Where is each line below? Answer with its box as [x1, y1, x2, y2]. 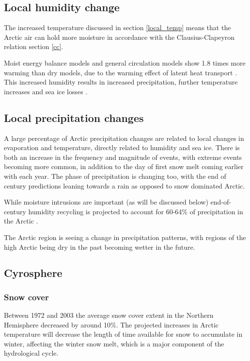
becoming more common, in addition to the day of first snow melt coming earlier [4, 161, 244, 172]
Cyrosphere [4, 265, 62, 280]
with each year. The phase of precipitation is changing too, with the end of [4, 171, 226, 181]
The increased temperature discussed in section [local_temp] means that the [4, 22, 231, 33]
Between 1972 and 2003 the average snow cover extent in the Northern [4, 310, 214, 320]
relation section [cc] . [4, 41, 63, 52]
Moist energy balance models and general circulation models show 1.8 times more [4, 57, 246, 68]
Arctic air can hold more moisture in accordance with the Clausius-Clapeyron [4, 32, 235, 42]
